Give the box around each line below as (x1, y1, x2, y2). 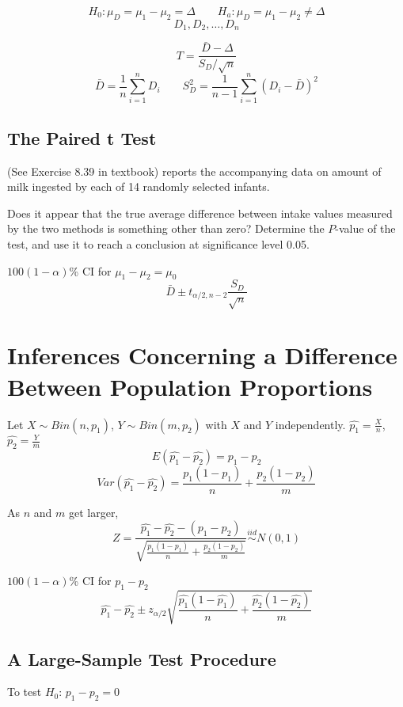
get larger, (68, 504, 119, 520)
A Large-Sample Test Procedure (7, 646, 276, 671)
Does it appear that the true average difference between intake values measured (7, 204, 393, 221)
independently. (275, 416, 346, 432)
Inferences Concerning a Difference (7, 339, 397, 371)
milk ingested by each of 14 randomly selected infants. (7, 178, 270, 195)
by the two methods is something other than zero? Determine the (7, 220, 325, 237)
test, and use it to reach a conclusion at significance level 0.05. (7, 236, 310, 252)
